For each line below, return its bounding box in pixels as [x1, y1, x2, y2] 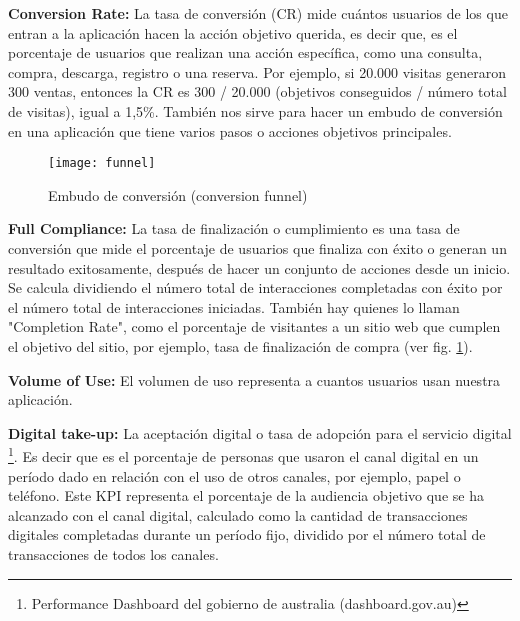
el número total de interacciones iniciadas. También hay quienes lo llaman [8, 296, 460, 317]
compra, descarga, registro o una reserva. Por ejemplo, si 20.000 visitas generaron [8, 61, 506, 82]
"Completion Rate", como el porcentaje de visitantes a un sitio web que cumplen [8, 316, 501, 337]
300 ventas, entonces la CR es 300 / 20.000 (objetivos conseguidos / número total [8, 81, 507, 102]
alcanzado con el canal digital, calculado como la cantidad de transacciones [8, 504, 468, 525]
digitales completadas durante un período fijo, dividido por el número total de [8, 524, 486, 545]
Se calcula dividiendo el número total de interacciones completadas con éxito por [8, 277, 503, 298]
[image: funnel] [48, 156, 156, 171]
